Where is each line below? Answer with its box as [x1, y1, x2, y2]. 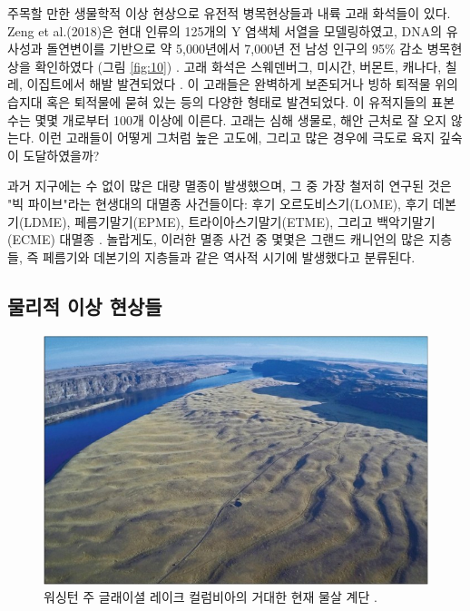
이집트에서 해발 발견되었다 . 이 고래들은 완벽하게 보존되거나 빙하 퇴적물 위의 [26, 74, 458, 94]
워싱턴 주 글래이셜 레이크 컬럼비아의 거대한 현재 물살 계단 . [44, 587, 377, 606]
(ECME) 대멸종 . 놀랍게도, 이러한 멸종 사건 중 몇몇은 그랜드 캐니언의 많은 [7, 230, 425, 249]
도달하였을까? [23, 145, 100, 164]
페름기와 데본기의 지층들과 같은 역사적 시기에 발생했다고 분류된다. [42, 247, 416, 266]
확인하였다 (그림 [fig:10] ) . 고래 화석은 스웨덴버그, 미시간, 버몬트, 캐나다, [34, 56, 442, 75]
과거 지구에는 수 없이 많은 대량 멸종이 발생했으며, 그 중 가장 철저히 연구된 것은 [7, 176, 452, 195]
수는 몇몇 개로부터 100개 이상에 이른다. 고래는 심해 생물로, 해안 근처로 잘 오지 [7, 110, 447, 129]
